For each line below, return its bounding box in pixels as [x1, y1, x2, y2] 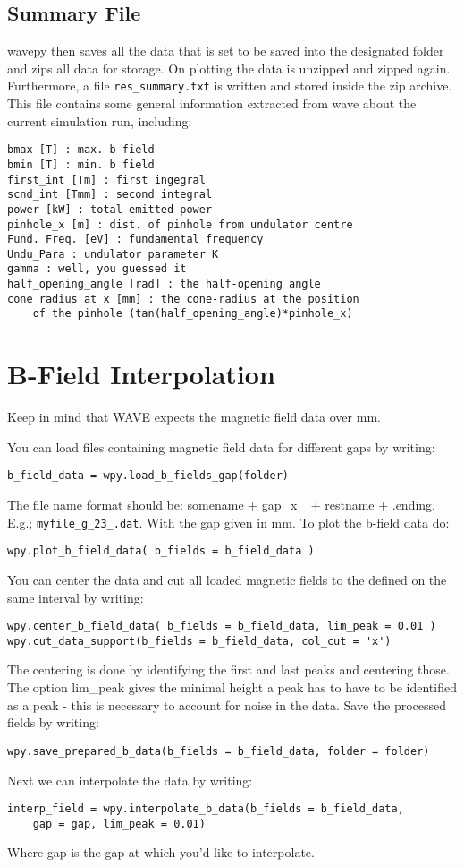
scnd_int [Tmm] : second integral [7, 188, 213, 202]
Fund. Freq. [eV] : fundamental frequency [7, 233, 264, 246]
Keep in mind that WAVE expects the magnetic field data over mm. [7, 408, 381, 426]
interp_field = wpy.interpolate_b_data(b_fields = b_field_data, [7, 803, 404, 816]
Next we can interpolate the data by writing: [7, 770, 253, 789]
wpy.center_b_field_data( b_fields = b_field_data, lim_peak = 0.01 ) [7, 620, 436, 633]
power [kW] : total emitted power [7, 202, 213, 216]
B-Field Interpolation [7, 356, 275, 392]
